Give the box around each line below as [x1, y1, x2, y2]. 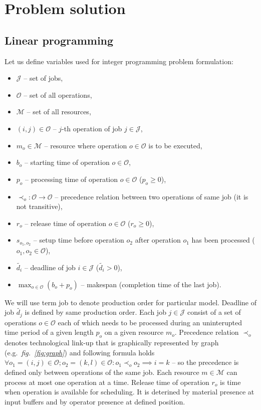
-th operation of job [62, 123, 122, 133]
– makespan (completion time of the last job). [81, 279, 221, 289]
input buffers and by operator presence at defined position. [5, 396, 185, 406]
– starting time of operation [25, 157, 110, 167]
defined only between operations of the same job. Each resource [5, 367, 199, 377]
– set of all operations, [24, 89, 92, 100]
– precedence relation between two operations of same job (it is [55, 191, 248, 201]
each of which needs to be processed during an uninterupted [58, 317, 242, 327]
